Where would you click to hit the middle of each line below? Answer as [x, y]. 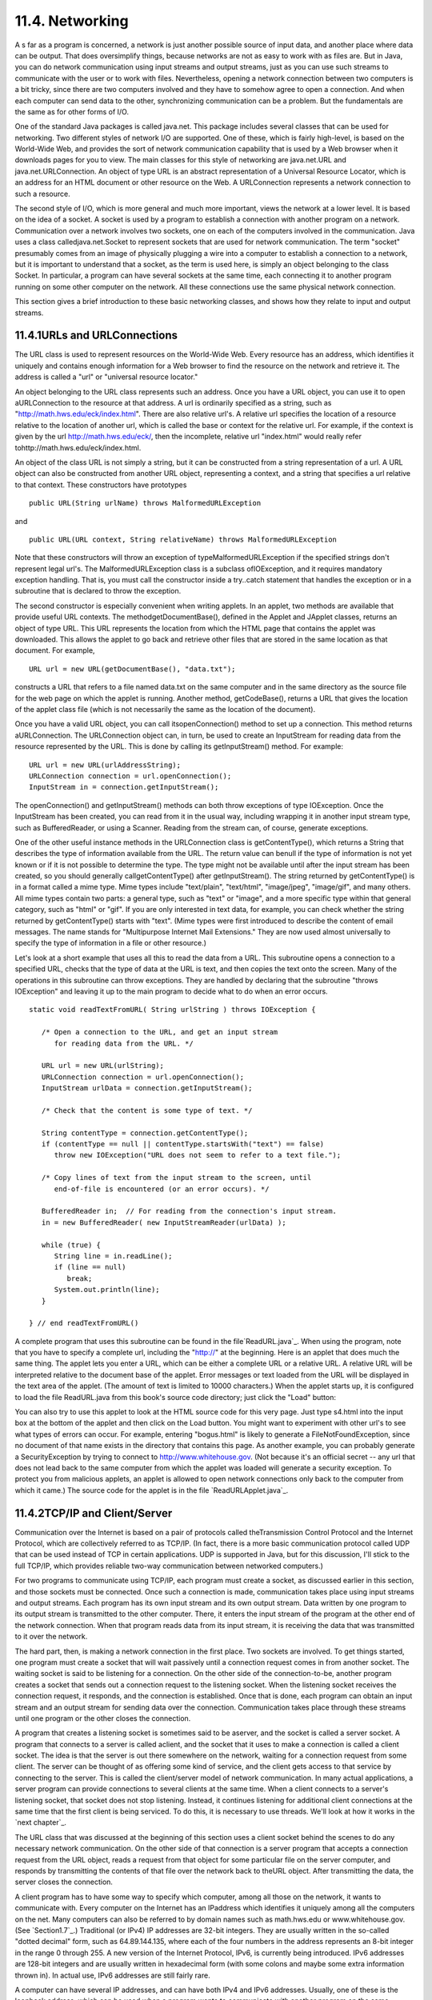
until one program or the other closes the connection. [103, 1718]
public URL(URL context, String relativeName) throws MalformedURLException [183, 539]
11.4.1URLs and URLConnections [96, 336]
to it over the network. [51, 1637]
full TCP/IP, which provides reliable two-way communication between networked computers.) [169, 1566]
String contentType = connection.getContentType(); [145, 1133]
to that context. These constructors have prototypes [101, 485]
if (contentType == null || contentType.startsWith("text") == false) [183, 1144]
